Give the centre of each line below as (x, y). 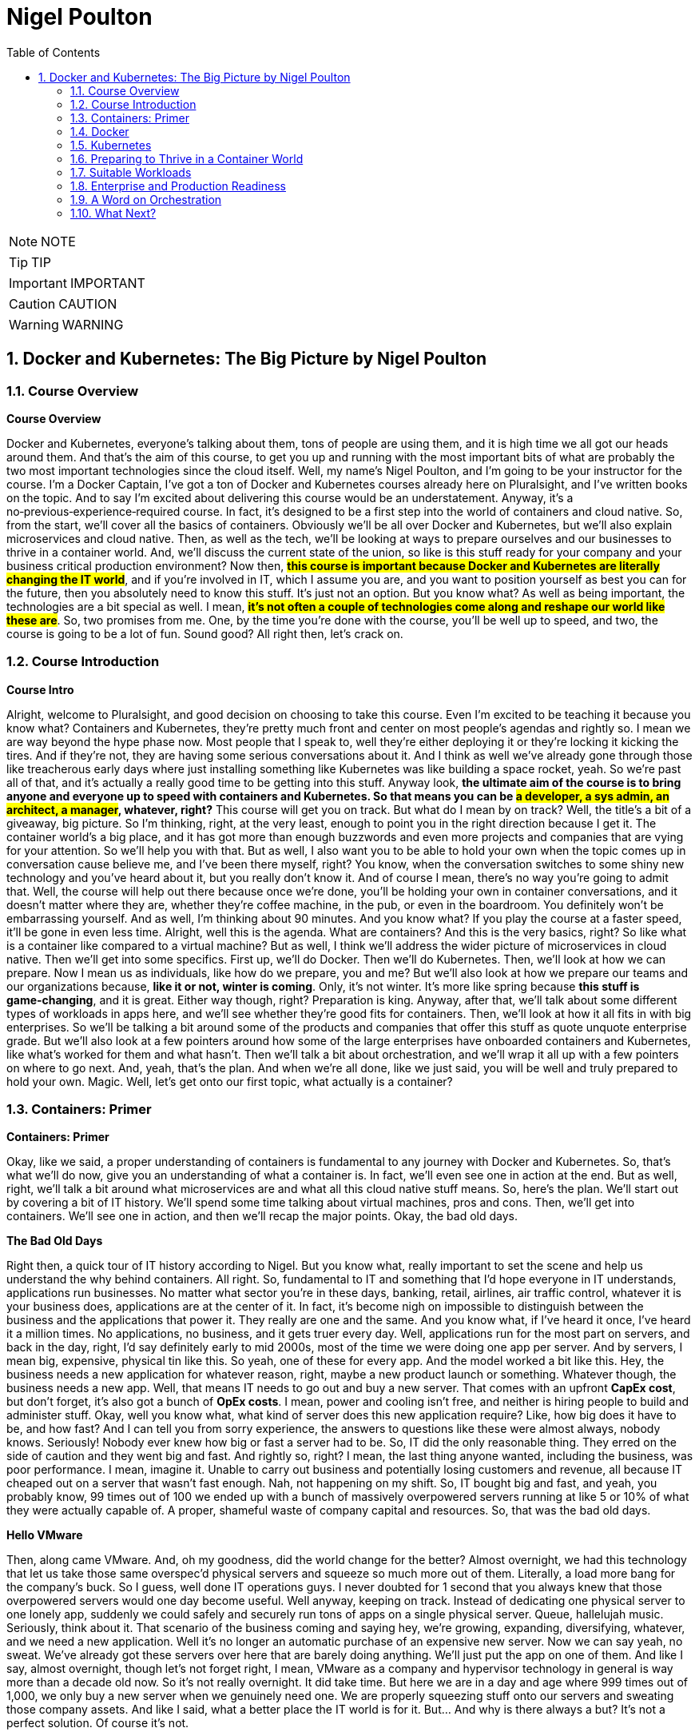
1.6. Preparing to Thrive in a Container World (187, 158)
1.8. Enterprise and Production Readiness (178, 186)
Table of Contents (54, 52)
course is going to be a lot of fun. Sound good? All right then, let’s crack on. (205, 633)
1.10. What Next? (113, 213)
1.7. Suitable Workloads (131, 172)
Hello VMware (45, 1535)
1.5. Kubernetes (111, 145)
